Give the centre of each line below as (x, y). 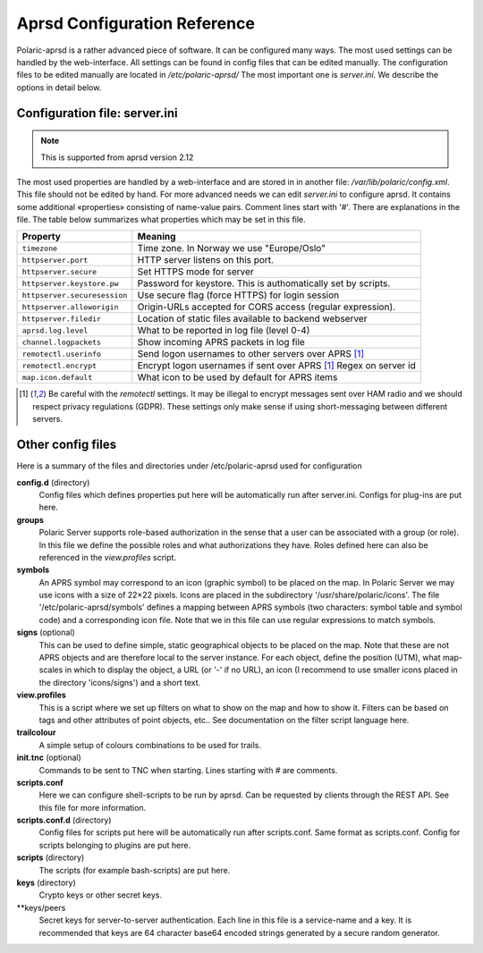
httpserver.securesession (75, 295)
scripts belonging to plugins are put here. (115, 845)
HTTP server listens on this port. (206, 260)
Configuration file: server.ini (97, 113)
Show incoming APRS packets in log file (221, 342)
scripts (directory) (51, 857)
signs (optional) (46, 633)
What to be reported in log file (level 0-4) (224, 331)
